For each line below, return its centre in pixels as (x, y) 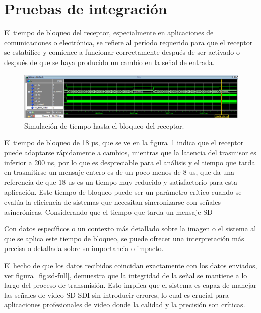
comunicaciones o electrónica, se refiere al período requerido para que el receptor (128, 42)
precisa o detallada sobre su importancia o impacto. (84, 248)
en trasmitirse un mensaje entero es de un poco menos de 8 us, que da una (119, 172)
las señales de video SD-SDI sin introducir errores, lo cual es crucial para (116, 295)
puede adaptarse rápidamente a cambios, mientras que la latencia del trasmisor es (130, 152)
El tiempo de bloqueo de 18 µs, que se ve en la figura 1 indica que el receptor (124, 142)
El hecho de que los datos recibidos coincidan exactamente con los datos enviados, (131, 265)
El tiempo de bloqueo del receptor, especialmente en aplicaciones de (109, 33)
